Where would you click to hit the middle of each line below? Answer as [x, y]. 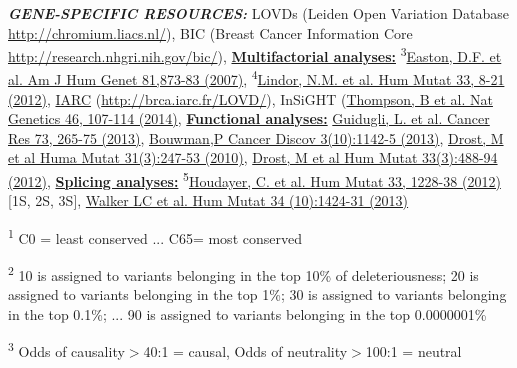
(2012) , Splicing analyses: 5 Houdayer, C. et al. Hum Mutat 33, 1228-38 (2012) [254, 179]
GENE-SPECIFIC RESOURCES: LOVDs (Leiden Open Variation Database [258, 13]
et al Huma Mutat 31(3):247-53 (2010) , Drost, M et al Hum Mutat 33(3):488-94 [253, 157]
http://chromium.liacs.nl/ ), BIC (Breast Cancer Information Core [210, 32]
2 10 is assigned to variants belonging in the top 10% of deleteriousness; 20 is [243, 273]
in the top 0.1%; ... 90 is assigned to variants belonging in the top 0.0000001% [247, 314]
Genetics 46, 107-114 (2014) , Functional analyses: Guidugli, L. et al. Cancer [249, 118]
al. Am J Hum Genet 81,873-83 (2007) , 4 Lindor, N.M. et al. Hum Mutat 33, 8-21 [256, 78]
